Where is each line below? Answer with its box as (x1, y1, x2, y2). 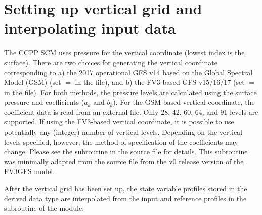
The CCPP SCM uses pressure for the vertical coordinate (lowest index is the (4, 47, 245, 58)
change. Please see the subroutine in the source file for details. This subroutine (4, 146, 248, 157)
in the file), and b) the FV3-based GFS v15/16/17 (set (75, 77, 245, 88)
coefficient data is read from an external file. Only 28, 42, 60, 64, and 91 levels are (4, 106, 258, 117)
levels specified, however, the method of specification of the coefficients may (4, 136, 238, 147)
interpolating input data (4, 18, 176, 38)
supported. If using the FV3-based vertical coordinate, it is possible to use (4, 116, 234, 127)
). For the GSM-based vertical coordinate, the (113, 97, 255, 107)
